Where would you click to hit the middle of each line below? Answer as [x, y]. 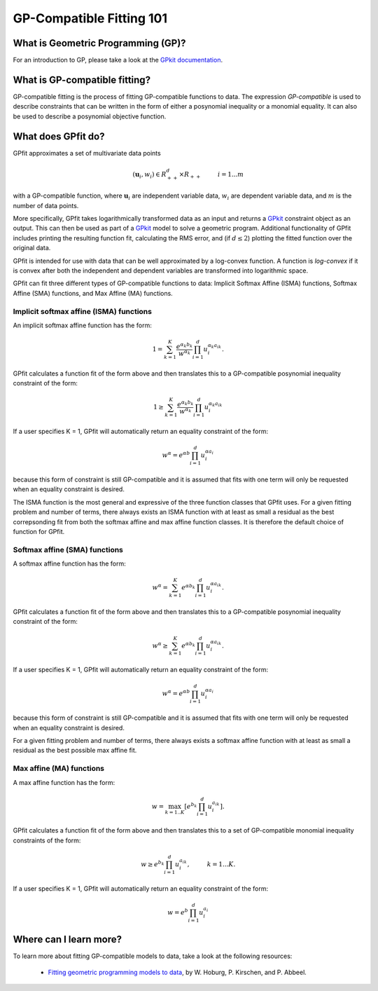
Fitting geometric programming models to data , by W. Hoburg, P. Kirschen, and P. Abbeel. [177, 972]
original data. [32, 248]
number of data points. [46, 205]
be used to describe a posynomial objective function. [90, 116]
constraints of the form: [47, 840]
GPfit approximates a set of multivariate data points [87, 153]
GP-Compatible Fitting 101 [90, 18]
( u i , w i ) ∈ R [150, 175]
